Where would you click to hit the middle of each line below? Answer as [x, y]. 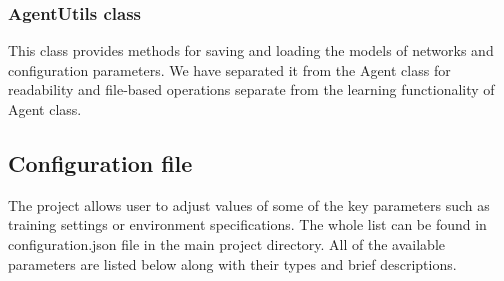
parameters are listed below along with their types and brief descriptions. [232, 263]
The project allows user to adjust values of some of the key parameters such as [249, 204]
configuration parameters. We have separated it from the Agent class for [229, 69]
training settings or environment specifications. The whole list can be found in [247, 224]
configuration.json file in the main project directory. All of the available [227, 243]
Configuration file [100, 162]
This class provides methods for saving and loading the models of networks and [251, 50]
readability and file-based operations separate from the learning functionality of [251, 89]
